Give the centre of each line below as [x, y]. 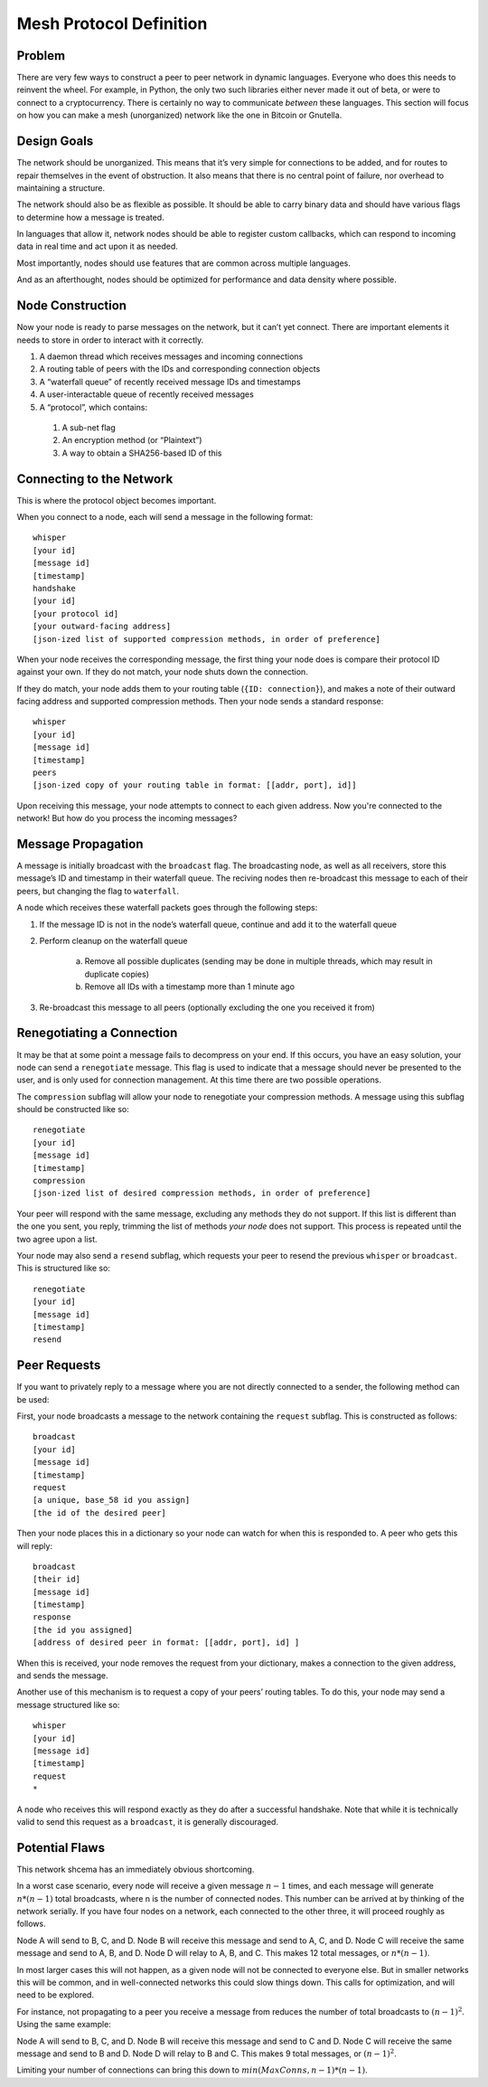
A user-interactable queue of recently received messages [147, 394]
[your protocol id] [76, 614]
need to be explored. [56, 1995]
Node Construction [71, 306]
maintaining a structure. [61, 188]
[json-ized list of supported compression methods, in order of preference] [207, 639]
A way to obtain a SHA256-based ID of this [142, 453]
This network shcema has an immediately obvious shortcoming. [136, 1869]
